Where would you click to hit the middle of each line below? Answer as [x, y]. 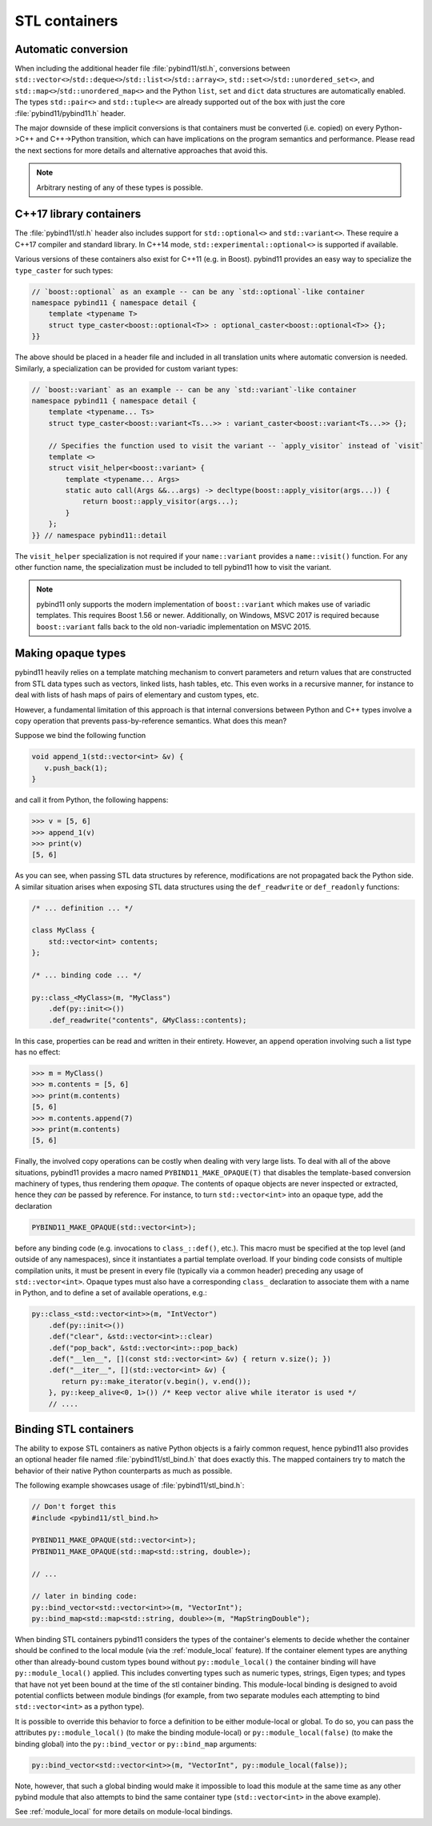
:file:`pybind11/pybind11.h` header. [70, 113]
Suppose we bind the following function [80, 736]
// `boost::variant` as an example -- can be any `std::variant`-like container [194, 389]
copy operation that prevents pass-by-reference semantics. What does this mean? [151, 721]
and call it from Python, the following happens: [92, 800]
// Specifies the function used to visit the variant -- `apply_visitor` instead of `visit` [236, 445]
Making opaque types [70, 654]
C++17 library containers [78, 214]
